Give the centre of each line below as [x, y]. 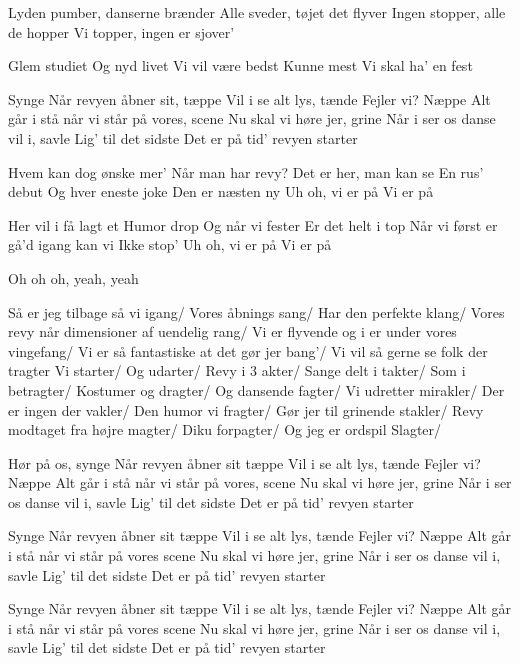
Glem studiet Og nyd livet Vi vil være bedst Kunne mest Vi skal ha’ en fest [240, 65]
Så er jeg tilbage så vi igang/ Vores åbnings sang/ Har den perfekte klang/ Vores [256, 311]
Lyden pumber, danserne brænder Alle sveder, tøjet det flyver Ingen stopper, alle [257, 12]
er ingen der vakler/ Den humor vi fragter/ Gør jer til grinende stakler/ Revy [246, 409]
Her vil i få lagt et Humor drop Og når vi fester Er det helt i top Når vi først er [253, 224]
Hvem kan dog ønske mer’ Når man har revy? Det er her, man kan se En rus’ [246, 171]
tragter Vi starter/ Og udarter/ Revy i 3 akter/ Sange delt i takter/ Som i [237, 370]
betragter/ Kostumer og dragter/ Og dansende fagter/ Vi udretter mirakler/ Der [256, 389]
